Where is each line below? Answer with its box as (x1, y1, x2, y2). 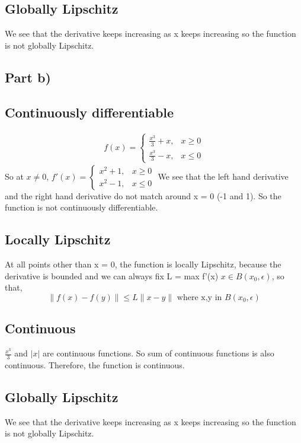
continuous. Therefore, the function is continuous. (5, 358, 185, 371)
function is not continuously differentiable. (5, 201, 158, 213)
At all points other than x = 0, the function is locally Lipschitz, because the (5, 258, 281, 270)
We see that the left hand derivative (158, 170, 289, 182)
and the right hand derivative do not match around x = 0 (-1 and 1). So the (5, 189, 281, 202)
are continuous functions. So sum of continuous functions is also (43, 347, 274, 359)
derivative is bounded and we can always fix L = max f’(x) (5, 269, 219, 282)
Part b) (5, 68, 51, 86)
